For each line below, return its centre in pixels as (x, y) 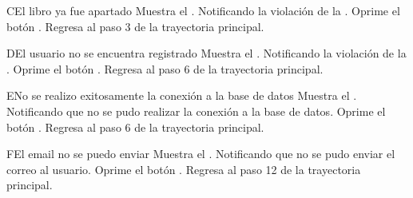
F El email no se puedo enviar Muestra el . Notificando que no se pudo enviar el (201, 154)
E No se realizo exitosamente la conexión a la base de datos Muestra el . (182, 95)
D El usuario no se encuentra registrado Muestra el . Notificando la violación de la (206, 53)
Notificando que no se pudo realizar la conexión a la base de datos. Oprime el (196, 111)
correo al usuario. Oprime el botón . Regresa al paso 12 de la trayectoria (184, 169)
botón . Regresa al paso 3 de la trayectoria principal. (135, 26)
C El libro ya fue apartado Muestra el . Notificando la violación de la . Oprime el (203, 10)
